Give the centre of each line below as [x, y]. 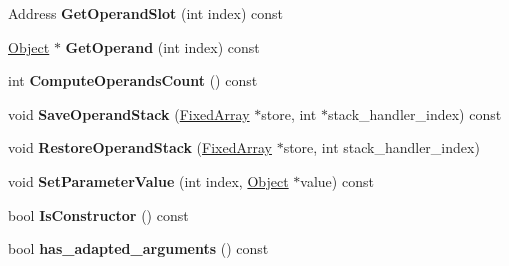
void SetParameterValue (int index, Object [148, 180]
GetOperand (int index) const [162, 46]
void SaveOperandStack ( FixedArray [129, 113]
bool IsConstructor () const [98, 214]
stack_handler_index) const [414, 113]
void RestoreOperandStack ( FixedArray [140, 147]
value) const [337, 180]
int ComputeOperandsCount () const [133, 80]
